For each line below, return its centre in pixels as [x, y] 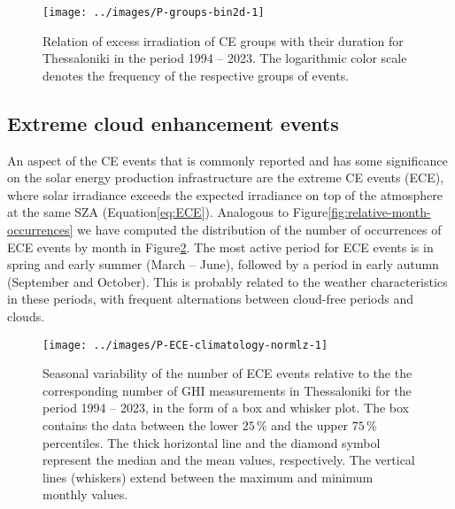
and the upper [310, 425]
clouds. [26, 316]
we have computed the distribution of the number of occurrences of [259, 230]
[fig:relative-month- [379, 212]
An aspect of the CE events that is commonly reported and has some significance [227, 160]
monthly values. [85, 494]
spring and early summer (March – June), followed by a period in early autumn [223, 264]
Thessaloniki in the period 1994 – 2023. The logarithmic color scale [225, 58]
